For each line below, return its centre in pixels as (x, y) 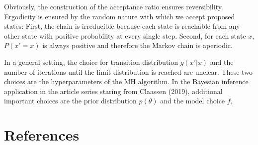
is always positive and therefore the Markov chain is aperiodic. (137, 45)
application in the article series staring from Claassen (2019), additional (113, 91)
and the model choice (193, 101)
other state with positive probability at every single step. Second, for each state (125, 35)
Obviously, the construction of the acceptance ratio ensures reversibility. (114, 6)
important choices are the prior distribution (70, 101)
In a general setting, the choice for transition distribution (91, 62)
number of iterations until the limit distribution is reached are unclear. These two (128, 72)
